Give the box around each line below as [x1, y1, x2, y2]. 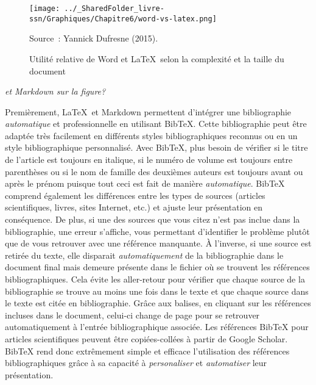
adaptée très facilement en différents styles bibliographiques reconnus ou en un [5, 129, 298, 142]
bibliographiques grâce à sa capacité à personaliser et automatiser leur [5, 356, 267, 369]
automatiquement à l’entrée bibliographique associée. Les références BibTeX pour [5, 320, 309, 333]
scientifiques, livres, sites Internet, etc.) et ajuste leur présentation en [5, 201, 262, 214]
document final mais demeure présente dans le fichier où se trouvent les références [5, 261, 310, 273]
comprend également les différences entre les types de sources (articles [5, 189, 265, 201]
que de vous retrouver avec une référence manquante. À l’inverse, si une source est [5, 237, 312, 250]
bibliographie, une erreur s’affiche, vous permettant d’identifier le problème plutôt [5, 225, 310, 237]
